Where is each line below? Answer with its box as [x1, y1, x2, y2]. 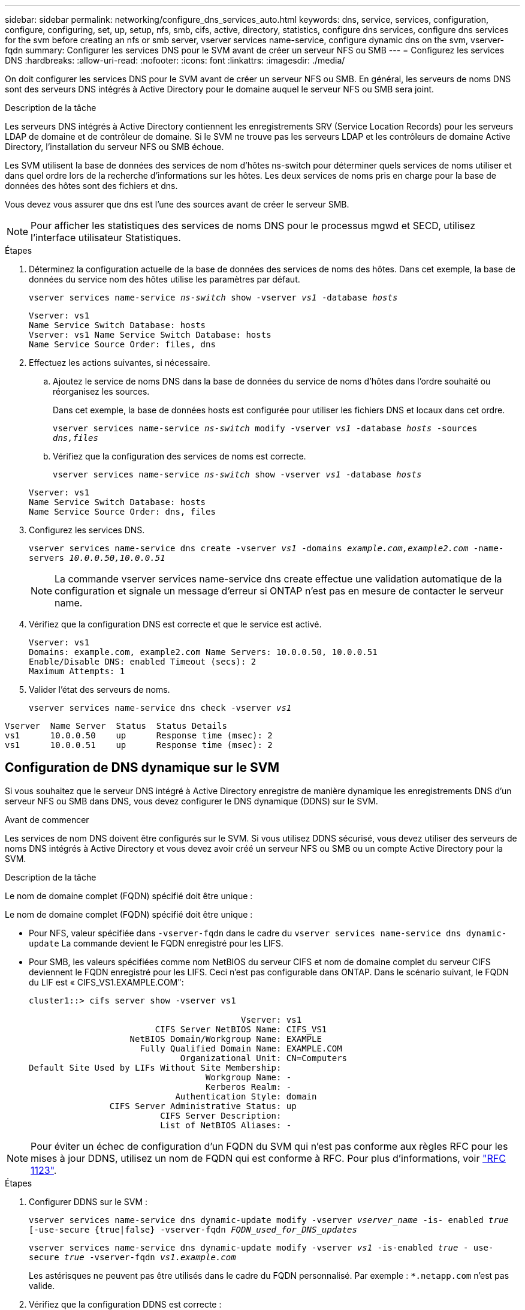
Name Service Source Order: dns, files [29, 507, 216, 516]
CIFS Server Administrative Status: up [109, 1101, 297, 1111]
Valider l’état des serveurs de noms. [29, 684, 170, 695]
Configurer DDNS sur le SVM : [29, 1196, 148, 1207]
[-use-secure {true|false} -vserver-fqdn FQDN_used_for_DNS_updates [29, 1224, 357, 1234]
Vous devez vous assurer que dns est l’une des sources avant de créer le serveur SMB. [5, 199, 349, 209]
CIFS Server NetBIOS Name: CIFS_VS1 [155, 1024, 327, 1034]
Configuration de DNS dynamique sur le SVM [5, 760, 279, 776]
